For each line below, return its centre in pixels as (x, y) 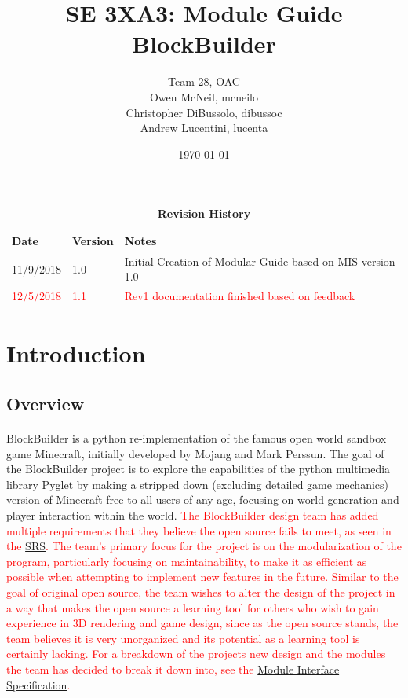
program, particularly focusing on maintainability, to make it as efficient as (187, 561)
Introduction (76, 353)
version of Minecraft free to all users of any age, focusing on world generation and (203, 500)
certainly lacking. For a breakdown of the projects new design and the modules (196, 654)
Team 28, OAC (204, 81)
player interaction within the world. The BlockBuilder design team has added (193, 514)
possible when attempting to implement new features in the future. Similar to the (202, 577)
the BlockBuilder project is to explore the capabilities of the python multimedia (199, 469)
